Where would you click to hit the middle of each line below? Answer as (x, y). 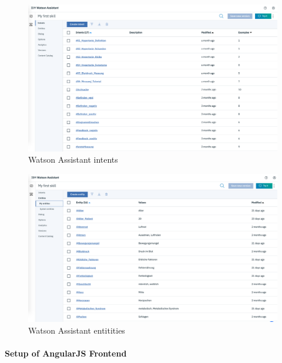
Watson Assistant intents (73, 159)
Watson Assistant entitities (77, 330)
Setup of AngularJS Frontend (66, 353)
